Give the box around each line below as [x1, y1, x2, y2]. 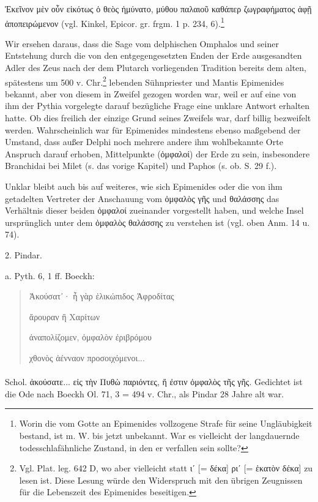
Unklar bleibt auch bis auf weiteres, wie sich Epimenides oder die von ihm [5, 180, 283, 193]
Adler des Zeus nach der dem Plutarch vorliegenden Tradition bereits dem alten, [5, 61, 306, 74]
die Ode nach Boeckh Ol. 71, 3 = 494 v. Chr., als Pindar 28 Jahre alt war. [5, 387, 284, 400]
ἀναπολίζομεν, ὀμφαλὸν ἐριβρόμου [29, 331, 152, 343]
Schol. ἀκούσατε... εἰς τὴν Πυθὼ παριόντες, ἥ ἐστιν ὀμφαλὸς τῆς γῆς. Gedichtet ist [5, 375, 303, 388]
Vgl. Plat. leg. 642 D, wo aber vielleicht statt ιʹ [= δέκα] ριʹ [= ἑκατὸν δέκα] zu [19, 462, 313, 474]
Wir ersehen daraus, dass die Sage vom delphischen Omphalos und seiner [5, 37, 279, 50]
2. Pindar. [5, 249, 42, 261]
